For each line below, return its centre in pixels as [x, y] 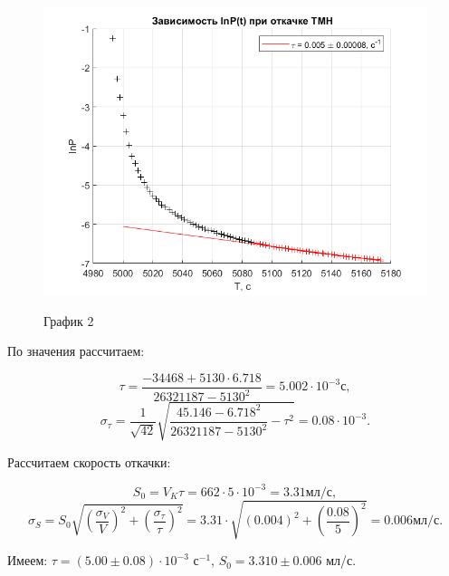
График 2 [69, 320]
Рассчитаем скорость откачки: [89, 461]
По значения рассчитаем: [76, 351]
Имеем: [28, 560]
